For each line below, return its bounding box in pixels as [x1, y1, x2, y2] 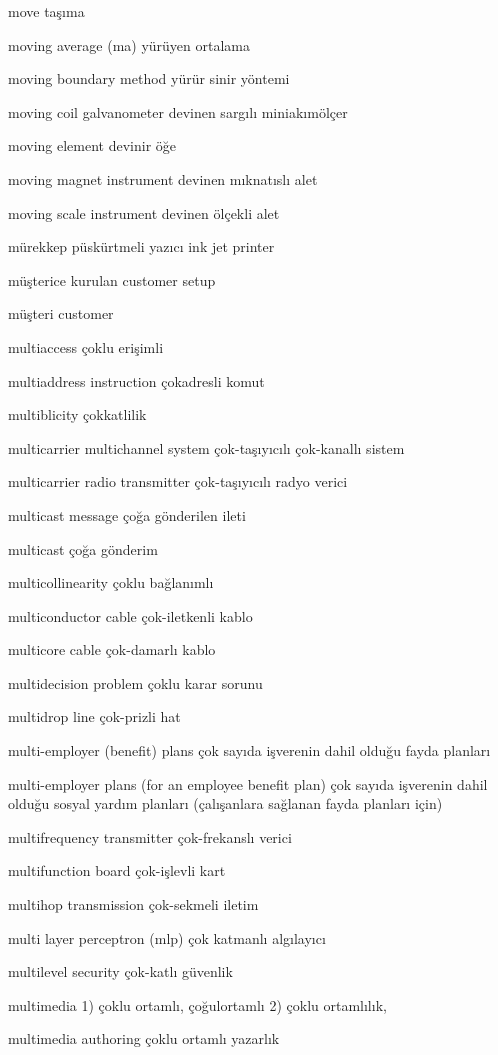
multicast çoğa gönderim [8, 538, 158, 559]
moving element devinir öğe [8, 135, 177, 156]
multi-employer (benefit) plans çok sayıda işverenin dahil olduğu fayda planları [8, 740, 491, 761]
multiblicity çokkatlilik [8, 404, 147, 425]
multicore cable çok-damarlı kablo [8, 639, 216, 660]
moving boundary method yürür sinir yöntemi [8, 68, 290, 89]
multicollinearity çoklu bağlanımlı [8, 572, 214, 593]
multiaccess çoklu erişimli [8, 336, 164, 357]
